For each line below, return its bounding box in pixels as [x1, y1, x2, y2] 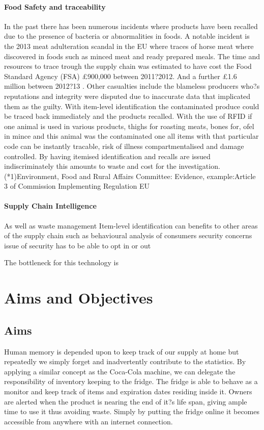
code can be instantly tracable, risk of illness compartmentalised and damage [4, 140, 244, 151]
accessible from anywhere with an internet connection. [4, 416, 173, 426]
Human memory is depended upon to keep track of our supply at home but [4, 346, 239, 357]
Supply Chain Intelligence [4, 200, 97, 211]
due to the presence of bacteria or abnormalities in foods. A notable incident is [4, 31, 250, 41]
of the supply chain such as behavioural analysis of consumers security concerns [4, 230, 252, 241]
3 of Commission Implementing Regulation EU [4, 181, 150, 191]
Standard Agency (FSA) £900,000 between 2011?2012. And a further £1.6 [4, 70, 237, 81]
